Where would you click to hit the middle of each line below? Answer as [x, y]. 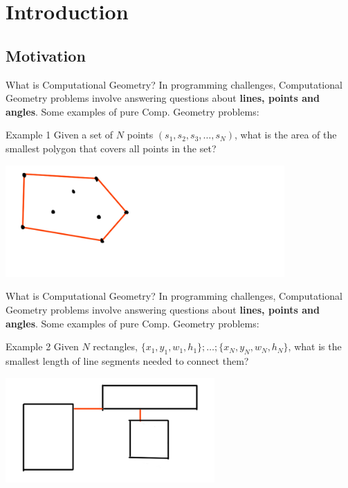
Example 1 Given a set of [59, 135]
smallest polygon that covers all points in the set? [111, 148]
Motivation [46, 55]
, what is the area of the [285, 135]
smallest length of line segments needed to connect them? [127, 360]
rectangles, [115, 346]
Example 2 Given [42, 346]
